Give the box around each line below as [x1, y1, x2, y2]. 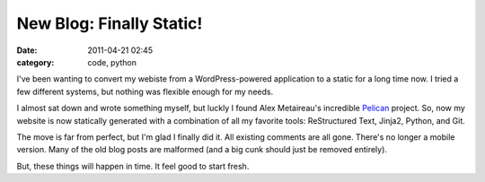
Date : [16, 45, 38, 56]
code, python [87, 56, 137, 67]
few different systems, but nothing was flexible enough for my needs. [16, 86, 274, 97]
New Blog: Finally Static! [16, 13, 203, 33]
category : [16, 56, 55, 67]
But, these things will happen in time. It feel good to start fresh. [16, 160, 250, 171]
